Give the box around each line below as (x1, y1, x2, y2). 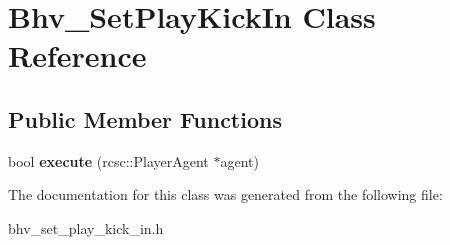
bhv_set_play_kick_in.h (8, 217, 164, 238)
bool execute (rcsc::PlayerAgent (8, 150, 209, 171)
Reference (8, 35, 147, 76)
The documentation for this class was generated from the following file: (8, 184, 443, 205)
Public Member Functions (8, 103, 282, 134)
